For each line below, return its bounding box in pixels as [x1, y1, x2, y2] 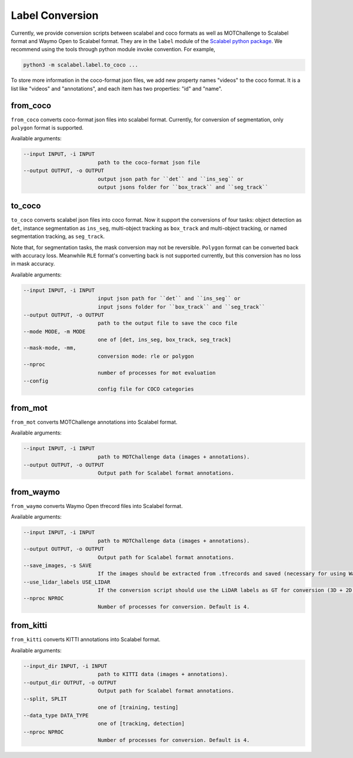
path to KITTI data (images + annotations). [97, 671, 228, 678]
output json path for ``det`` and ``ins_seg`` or [97, 176, 244, 182]
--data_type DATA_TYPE [23, 712, 89, 719]
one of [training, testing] [97, 704, 179, 710]
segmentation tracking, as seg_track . [11, 233, 105, 240]
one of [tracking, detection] [97, 720, 185, 727]
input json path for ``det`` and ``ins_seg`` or [97, 295, 241, 302]
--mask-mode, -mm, [23, 345, 76, 351]
